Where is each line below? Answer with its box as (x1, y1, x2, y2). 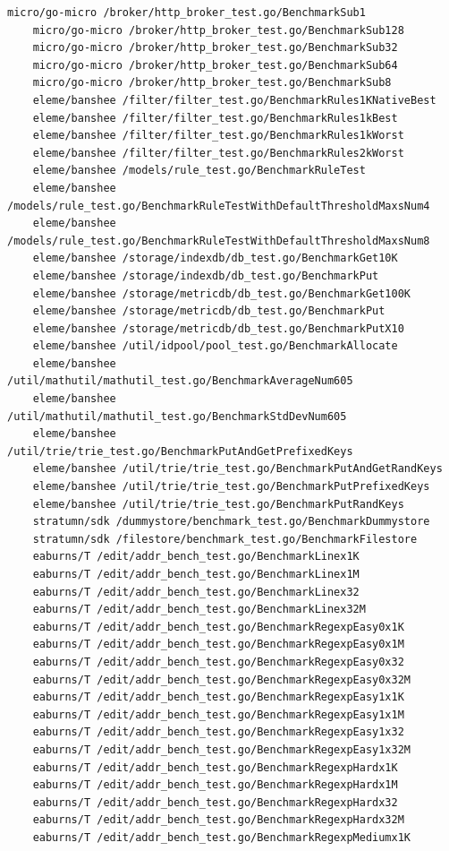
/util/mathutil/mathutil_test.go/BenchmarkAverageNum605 (7, 374, 353, 388)
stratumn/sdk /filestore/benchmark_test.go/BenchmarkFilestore (32, 532, 418, 546)
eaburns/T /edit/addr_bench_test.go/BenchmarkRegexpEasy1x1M (32, 708, 404, 721)
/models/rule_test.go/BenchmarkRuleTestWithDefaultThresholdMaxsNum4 (7, 199, 430, 212)
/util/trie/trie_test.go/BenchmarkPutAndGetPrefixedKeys (7, 444, 353, 458)
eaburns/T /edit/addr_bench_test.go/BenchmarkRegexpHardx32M (32, 813, 404, 827)
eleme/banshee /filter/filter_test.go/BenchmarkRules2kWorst (32, 146, 404, 159)
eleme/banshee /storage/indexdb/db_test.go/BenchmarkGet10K (32, 252, 398, 265)
